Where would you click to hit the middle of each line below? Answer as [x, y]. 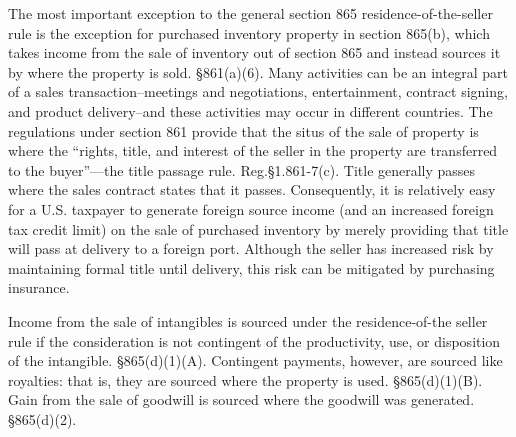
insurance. [39, 287]
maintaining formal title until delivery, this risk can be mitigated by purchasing [251, 267]
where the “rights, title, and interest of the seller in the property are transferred [253, 150]
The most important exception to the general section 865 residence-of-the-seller [250, 13]
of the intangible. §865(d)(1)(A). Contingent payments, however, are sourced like [255, 360]
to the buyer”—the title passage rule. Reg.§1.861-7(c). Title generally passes [242, 169]
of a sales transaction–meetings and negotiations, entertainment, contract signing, [258, 91]
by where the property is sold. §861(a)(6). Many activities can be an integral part [258, 71]
